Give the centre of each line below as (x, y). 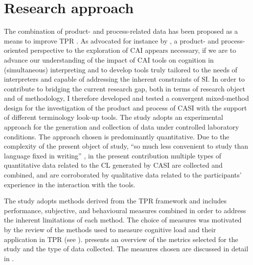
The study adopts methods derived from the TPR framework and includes (115, 201)
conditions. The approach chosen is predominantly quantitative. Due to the (117, 136)
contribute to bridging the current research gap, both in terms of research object (125, 88)
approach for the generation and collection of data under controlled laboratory (122, 127)
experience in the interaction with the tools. (70, 184)
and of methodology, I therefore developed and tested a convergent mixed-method (126, 98)
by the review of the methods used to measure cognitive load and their (110, 229)
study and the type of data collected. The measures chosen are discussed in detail (126, 249)
